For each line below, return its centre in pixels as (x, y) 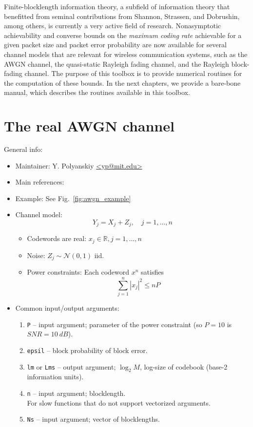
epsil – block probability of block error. (87, 350)
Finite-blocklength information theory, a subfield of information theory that (117, 6)
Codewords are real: (57, 238)
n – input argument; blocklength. (76, 393)
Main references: (40, 182)
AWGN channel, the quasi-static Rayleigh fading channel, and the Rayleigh (117, 64)
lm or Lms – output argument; (71, 366)
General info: (23, 149)
